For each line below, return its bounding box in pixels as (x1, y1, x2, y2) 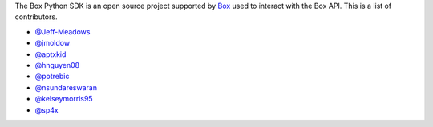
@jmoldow (34, 38, 71, 48)
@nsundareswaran (34, 82, 98, 92)
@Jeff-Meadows (34, 26, 91, 36)
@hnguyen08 (34, 60, 80, 69)
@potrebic (34, 72, 70, 81)
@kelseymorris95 (34, 94, 93, 104)
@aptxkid (34, 49, 67, 59)
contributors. (14, 12, 58, 22)
